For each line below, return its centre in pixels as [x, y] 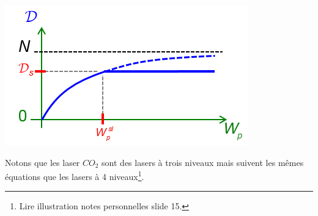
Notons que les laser [43, 162]
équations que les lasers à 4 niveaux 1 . [75, 175]
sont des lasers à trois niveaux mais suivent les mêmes [203, 162]
